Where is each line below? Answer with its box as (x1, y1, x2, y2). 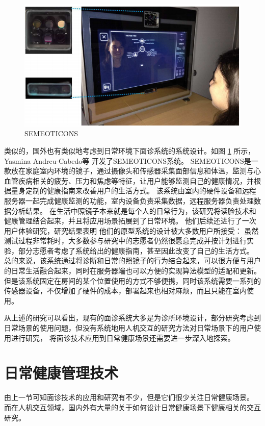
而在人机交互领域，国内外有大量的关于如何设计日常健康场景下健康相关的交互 (4, 402, 261, 412)
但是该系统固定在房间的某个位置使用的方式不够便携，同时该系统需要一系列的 (4, 275, 261, 286)
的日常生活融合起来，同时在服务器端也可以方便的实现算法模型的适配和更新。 (4, 265, 261, 276)
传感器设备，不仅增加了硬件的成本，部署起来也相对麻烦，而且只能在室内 (4, 285, 247, 296)
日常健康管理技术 (4, 362, 119, 383)
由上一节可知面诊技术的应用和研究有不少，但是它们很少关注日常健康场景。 (4, 392, 254, 403)
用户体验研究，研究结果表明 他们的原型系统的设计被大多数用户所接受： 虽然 (4, 225, 259, 236)
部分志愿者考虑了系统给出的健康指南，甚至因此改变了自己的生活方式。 (18, 245, 254, 256)
